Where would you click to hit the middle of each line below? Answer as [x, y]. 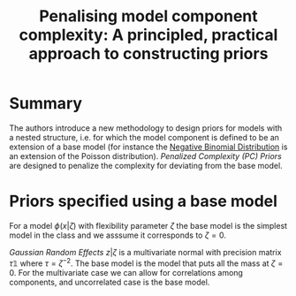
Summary [46, 104]
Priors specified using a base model [144, 201]
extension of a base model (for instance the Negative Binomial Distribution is [148, 147]
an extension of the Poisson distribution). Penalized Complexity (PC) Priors [146, 156]
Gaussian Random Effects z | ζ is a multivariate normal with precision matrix [145, 252]
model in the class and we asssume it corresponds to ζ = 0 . [118, 235]
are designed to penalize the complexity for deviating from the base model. [146, 165]
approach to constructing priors [148, 54]
